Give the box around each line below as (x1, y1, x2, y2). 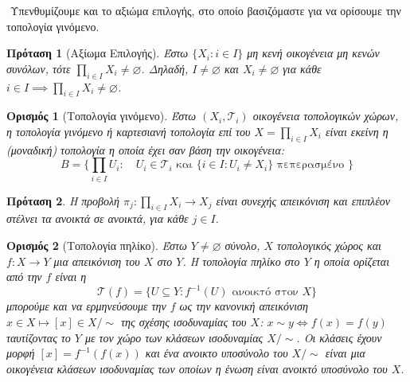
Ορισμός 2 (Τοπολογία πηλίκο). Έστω (6, 237, 187, 254)
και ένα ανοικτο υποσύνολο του (145, 345, 288, 361)
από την (6, 268, 42, 285)
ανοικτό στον (232, 286, 299, 298)
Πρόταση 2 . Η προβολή (6, 192, 120, 209)
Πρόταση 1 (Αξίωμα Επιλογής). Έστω (6, 45, 189, 61)
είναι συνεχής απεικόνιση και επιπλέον (216, 192, 390, 209)
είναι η (55, 268, 87, 285)
